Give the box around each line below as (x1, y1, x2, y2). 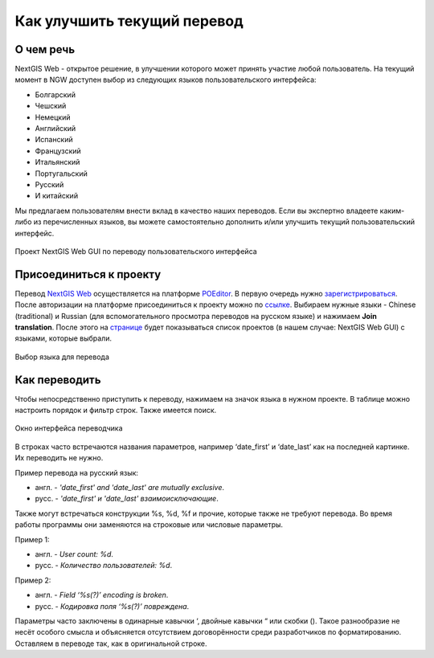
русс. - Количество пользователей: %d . (35, 561, 173, 570)
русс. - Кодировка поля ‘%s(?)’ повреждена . (35, 601, 190, 611)
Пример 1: (14, 534, 50, 544)
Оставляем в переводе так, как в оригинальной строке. (14, 639, 208, 648)
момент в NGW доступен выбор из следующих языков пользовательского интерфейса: (14, 75, 317, 84)
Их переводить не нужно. (14, 453, 104, 463)
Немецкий (35, 112, 72, 122)
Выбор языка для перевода (14, 352, 110, 362)
